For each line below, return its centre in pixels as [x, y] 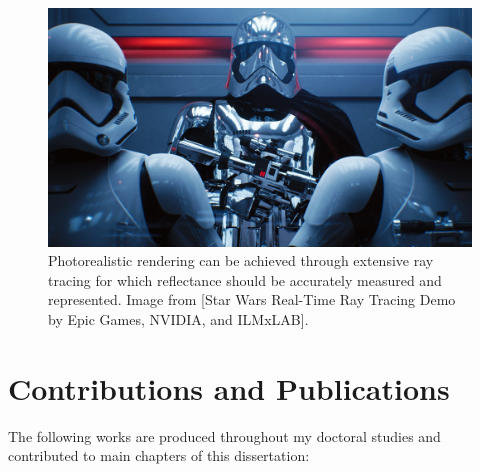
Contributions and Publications [229, 387]
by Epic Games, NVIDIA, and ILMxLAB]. [178, 318]
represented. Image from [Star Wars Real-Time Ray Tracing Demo [252, 299]
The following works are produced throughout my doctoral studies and [224, 435]
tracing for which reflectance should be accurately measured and [245, 279]
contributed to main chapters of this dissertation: [159, 455]
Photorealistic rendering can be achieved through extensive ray [241, 260]
